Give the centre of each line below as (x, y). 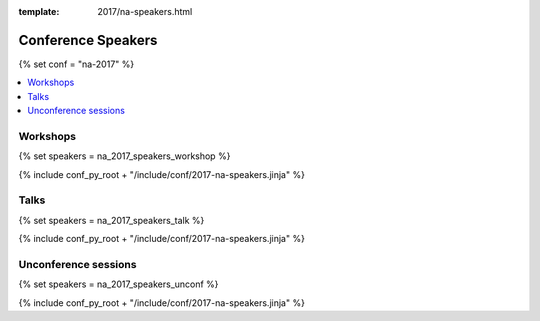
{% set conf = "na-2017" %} (76, 64)
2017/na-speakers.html (145, 11)
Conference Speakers (88, 40)
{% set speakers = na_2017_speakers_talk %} (111, 220)
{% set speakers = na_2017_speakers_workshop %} (124, 156)
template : (39, 11)
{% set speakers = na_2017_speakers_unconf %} (118, 284)
